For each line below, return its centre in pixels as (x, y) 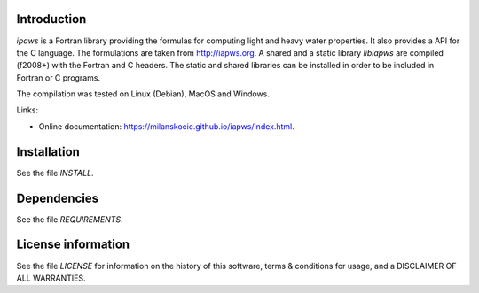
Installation (48, 152)
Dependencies (58, 198)
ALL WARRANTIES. (51, 278)
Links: (27, 110)
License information (73, 245)
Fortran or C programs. (59, 77)
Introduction (51, 19)
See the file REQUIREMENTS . (70, 219)
